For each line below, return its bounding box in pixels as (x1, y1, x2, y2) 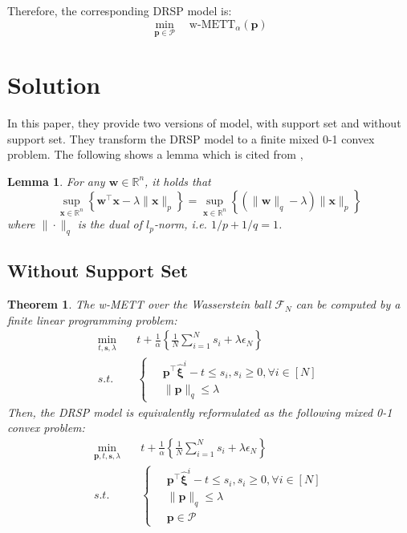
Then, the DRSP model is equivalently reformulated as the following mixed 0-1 (7, 403, 393, 420)
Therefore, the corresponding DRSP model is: (7, 2, 232, 18)
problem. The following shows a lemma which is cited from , (7, 146, 303, 163)
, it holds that (144, 172, 211, 189)
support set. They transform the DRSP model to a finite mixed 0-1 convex (7, 130, 375, 147)
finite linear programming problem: (7, 311, 177, 328)
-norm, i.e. (153, 216, 207, 232)
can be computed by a (295, 296, 401, 313)
